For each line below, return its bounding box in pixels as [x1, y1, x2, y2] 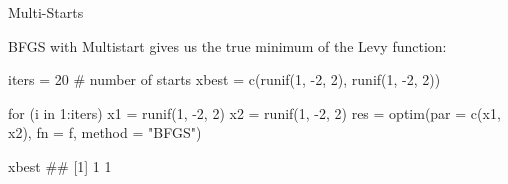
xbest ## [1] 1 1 [8, 155, 112, 176]
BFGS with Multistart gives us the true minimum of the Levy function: [8, 35, 447, 56]
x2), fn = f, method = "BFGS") [8, 122, 202, 143]
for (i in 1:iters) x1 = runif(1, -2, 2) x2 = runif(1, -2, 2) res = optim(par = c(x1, [8, 102, 501, 123]
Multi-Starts [8, 2, 84, 22]
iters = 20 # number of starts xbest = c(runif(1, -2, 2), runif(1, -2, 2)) [8, 69, 441, 90]
